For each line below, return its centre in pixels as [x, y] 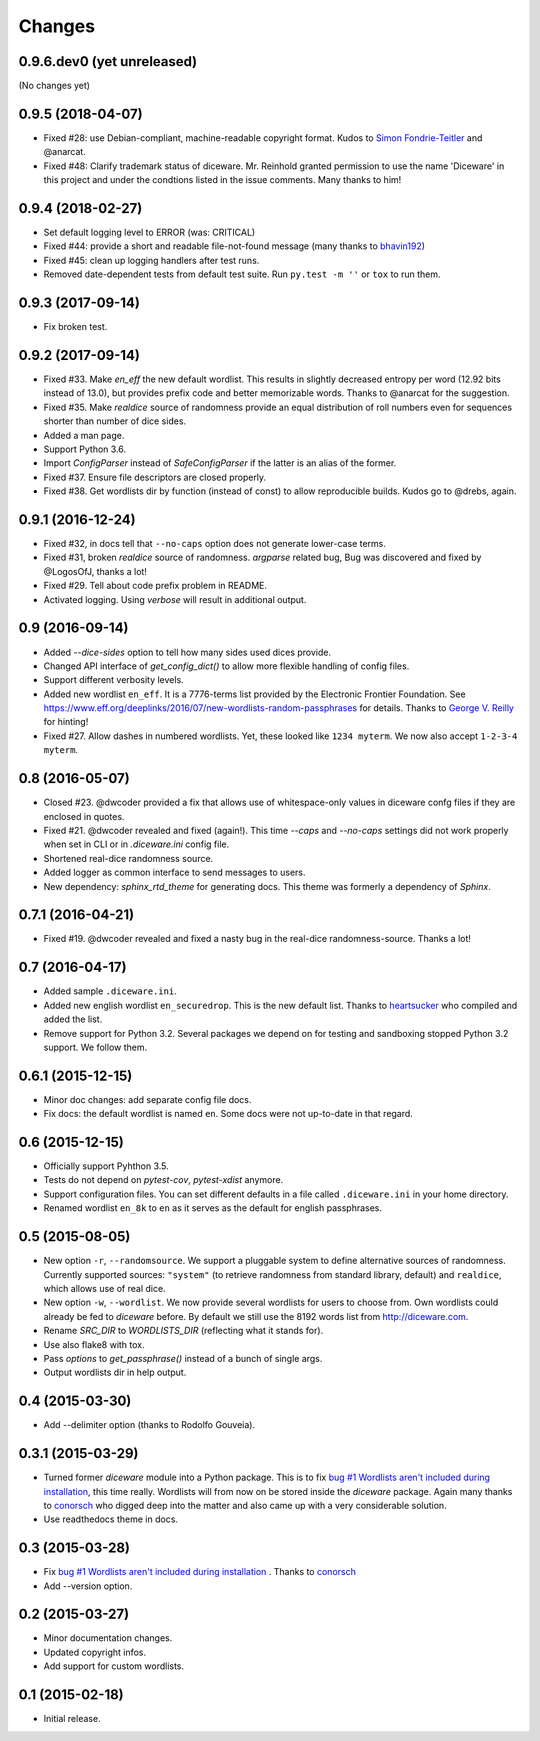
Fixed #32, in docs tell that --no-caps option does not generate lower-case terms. [215, 544]
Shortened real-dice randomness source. [128, 858]
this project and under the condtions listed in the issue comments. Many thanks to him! [222, 180]
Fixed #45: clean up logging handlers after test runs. [151, 260]
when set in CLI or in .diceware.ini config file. [136, 844]
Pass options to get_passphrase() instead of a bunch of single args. [183, 1358]
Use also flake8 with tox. [94, 1344]
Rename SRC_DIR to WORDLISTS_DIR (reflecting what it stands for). [183, 1331]
